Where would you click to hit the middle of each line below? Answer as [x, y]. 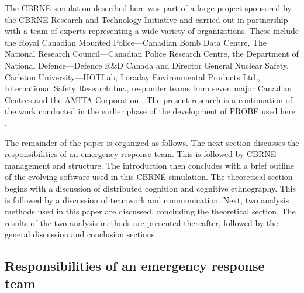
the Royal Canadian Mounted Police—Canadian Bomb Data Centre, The [136, 42]
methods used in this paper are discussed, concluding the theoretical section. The [150, 211]
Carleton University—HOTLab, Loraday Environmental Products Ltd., [132, 76]
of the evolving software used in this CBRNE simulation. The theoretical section [149, 177]
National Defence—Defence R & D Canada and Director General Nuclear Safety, [147, 65]
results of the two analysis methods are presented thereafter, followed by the [141, 222]
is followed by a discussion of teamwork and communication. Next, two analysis [147, 200]
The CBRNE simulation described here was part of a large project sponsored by [148, 8]
